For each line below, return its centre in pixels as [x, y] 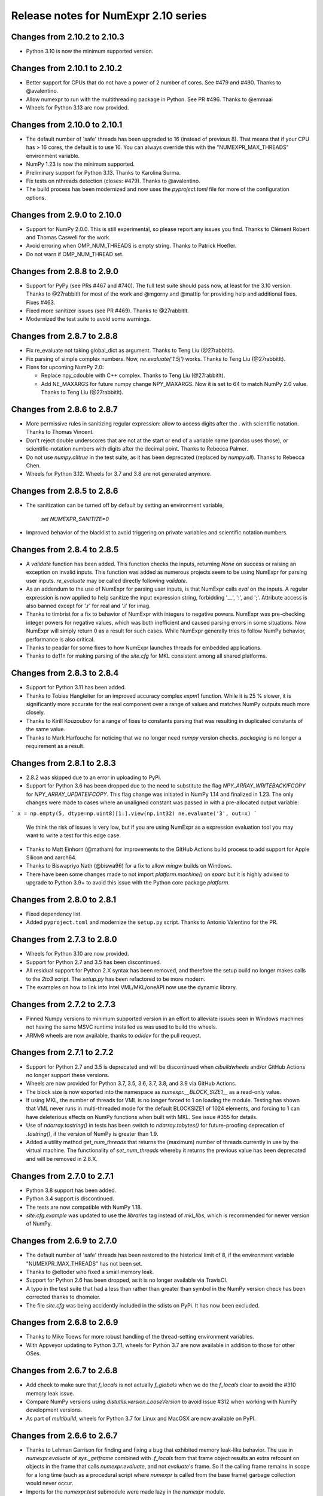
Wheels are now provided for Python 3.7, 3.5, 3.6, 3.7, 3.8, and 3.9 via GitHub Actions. [131, 1084]
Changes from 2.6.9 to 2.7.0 [64, 1241]
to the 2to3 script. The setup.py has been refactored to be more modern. [116, 979]
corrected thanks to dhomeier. [63, 1297]
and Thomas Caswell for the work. [68, 238]
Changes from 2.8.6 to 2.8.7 [64, 409]
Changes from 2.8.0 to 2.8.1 [64, 900]
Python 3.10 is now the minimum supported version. [90, 51]
